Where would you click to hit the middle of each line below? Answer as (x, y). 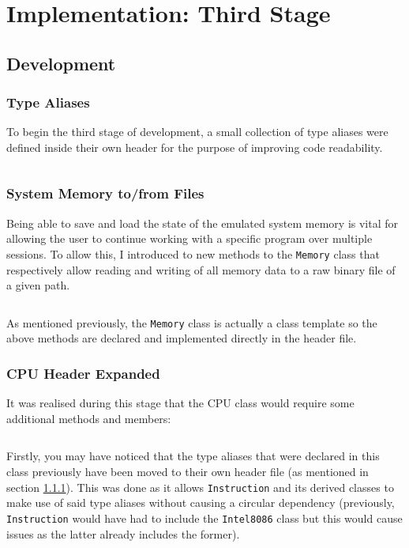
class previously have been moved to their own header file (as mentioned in (188, 472)
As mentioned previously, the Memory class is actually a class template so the (192, 322)
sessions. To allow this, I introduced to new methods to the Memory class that (193, 253)
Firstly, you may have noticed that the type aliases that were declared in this (193, 456)
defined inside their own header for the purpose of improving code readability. (195, 147)
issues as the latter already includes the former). (123, 533)
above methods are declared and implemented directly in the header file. (182, 338)
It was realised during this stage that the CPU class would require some (180, 403)
